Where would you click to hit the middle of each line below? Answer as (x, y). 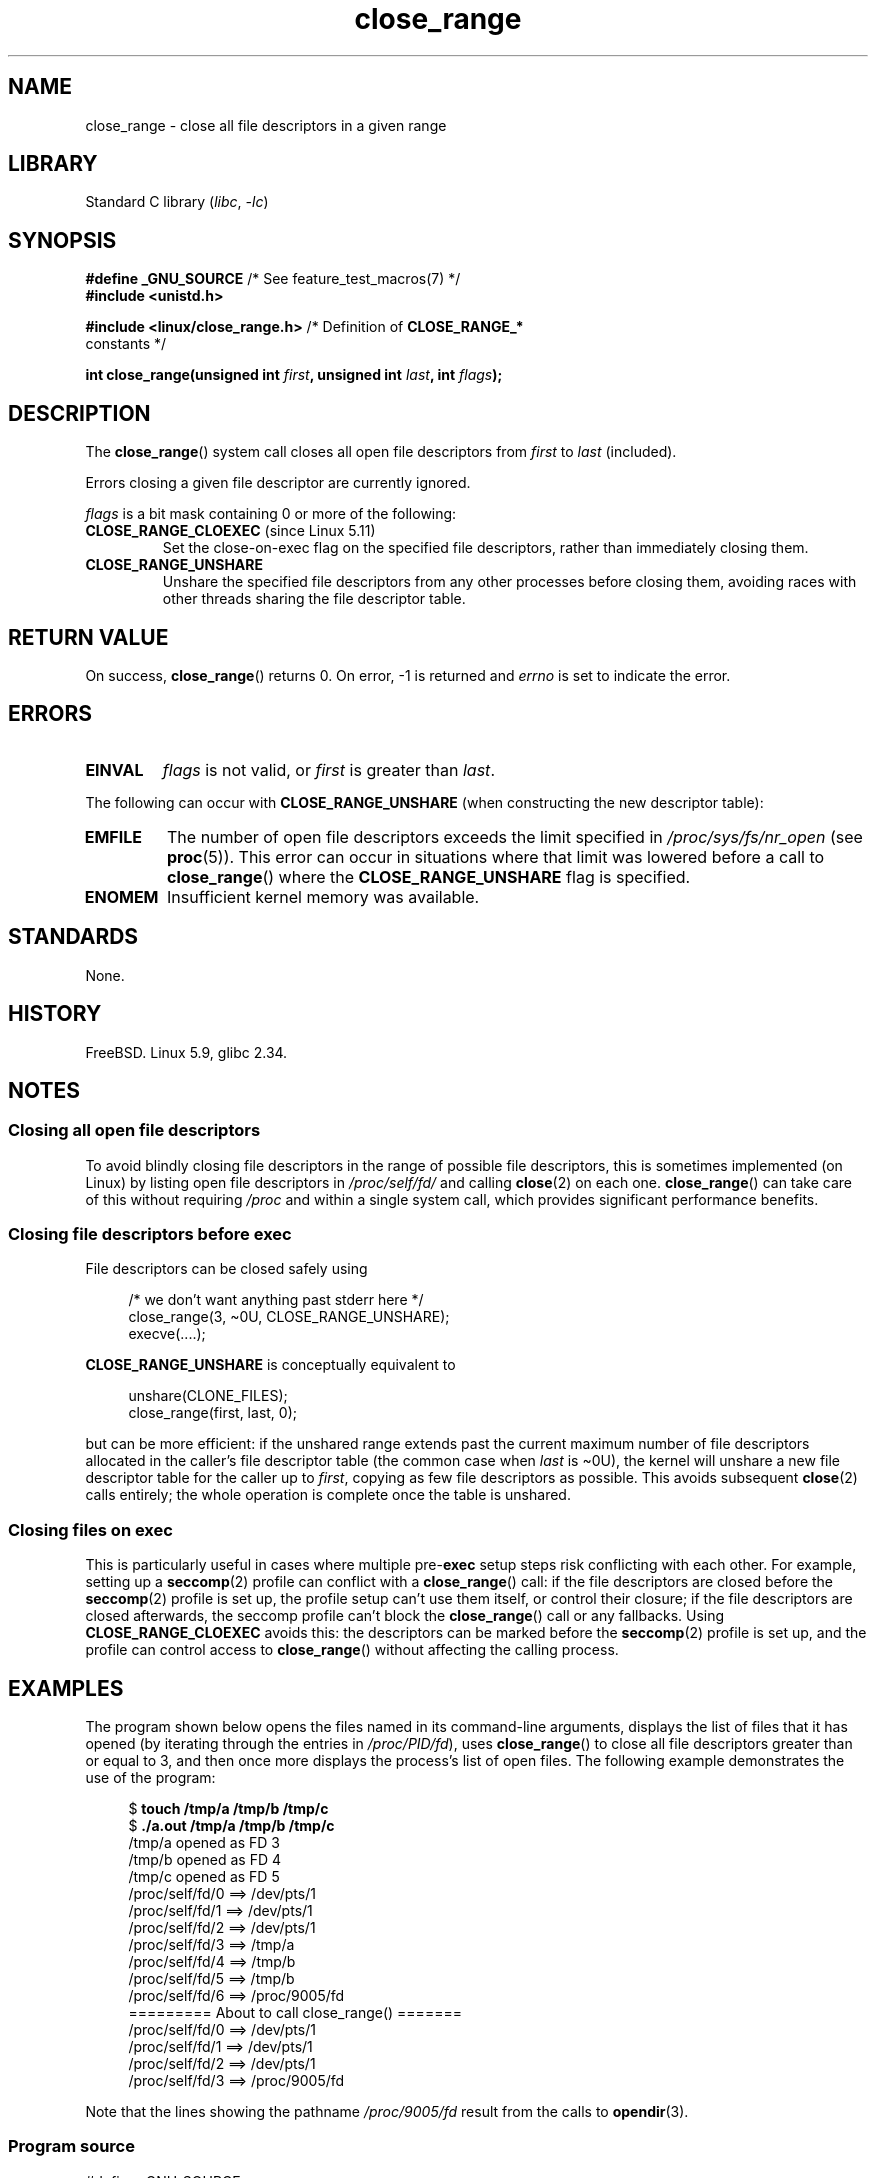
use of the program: (150, 1778)
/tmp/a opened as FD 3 (204, 1843)
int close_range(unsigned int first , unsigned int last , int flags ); (294, 375)
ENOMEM (121, 896)
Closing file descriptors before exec (150, 1234)
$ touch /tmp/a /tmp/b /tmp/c (228, 1809)
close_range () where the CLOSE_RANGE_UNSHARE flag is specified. (429, 876)
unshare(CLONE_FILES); (208, 1396)
